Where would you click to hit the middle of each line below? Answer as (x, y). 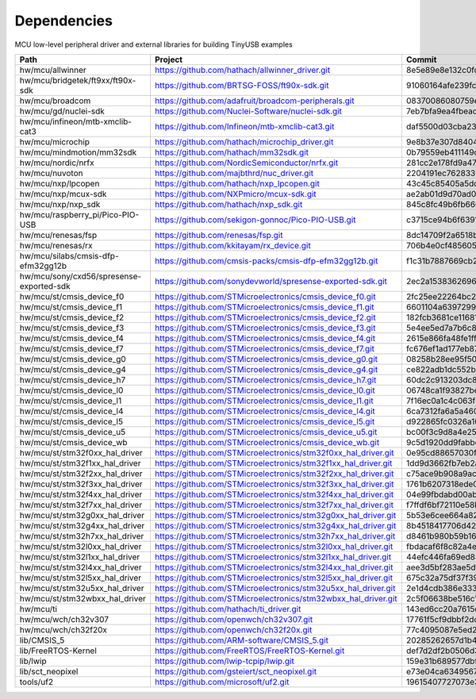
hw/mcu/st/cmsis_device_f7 (71, 348)
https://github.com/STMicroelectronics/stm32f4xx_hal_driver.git (274, 494)
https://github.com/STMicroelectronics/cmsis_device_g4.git (267, 369)
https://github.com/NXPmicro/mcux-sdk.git (236, 194)
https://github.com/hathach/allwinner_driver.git (243, 70)
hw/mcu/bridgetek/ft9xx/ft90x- (78, 80)
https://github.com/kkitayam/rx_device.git (233, 245)
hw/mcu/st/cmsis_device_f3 (72, 328)
